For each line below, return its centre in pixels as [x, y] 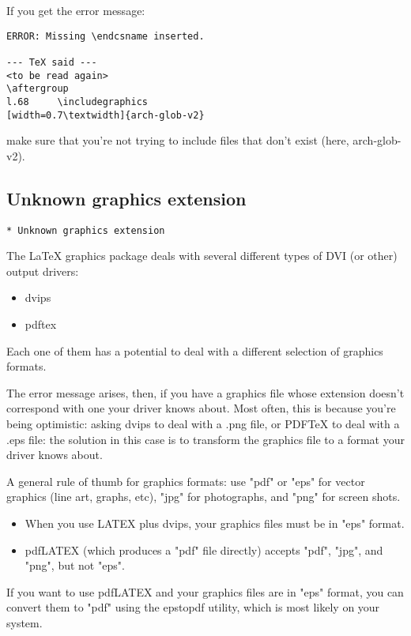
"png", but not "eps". [75, 565]
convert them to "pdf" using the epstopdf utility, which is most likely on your [193, 607]
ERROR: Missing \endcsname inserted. [106, 36]
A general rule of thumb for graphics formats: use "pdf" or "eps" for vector [186, 481]
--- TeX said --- [52, 62]
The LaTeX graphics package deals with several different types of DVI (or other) [202, 256]
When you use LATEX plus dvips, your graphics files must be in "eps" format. [215, 523]
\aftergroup [38, 89]
